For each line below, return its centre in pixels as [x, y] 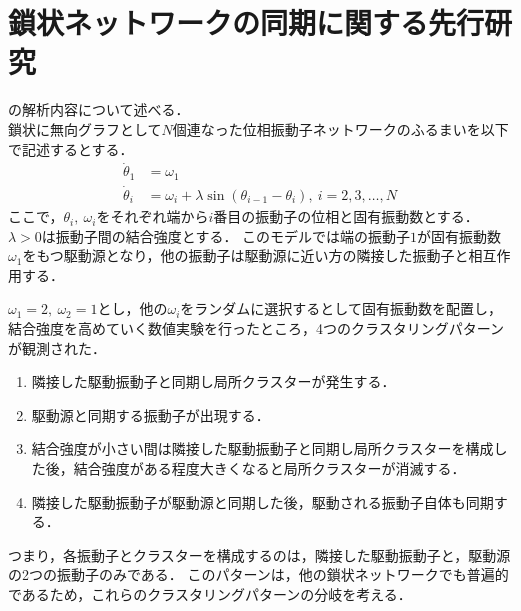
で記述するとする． [71, 148]
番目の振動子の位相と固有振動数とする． [346, 216]
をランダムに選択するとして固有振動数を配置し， [341, 308]
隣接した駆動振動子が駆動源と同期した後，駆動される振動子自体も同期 [262, 501]
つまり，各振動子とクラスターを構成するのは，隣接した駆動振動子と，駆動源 [259, 554]
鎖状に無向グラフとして [85, 128]
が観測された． [57, 347]
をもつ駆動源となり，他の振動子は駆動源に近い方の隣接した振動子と [245, 255]
